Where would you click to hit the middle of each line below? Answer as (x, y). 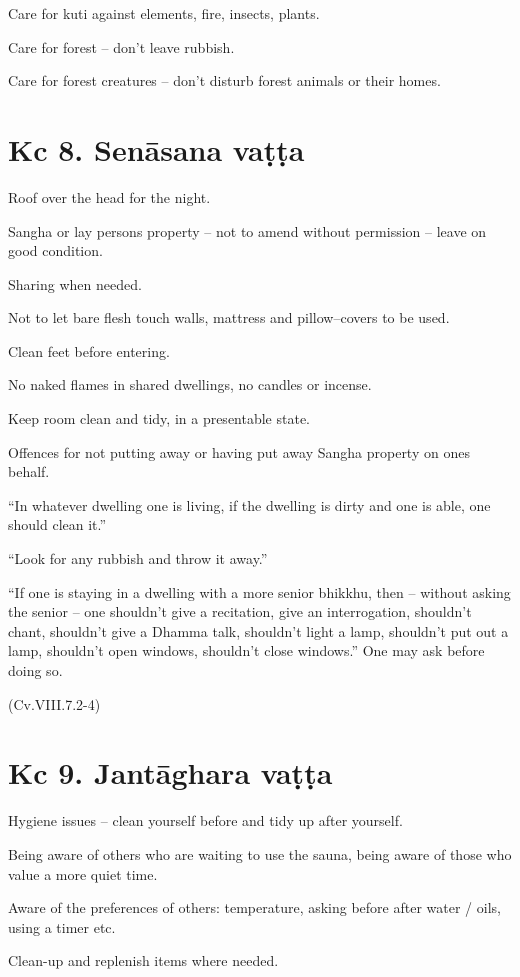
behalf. (29, 471)
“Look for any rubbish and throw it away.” (138, 558)
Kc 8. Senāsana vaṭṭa (156, 148)
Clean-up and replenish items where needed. (143, 960)
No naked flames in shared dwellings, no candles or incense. (190, 384)
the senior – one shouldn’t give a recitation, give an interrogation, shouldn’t (240, 611)
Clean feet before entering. (89, 350)
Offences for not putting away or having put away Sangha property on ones (239, 451)
